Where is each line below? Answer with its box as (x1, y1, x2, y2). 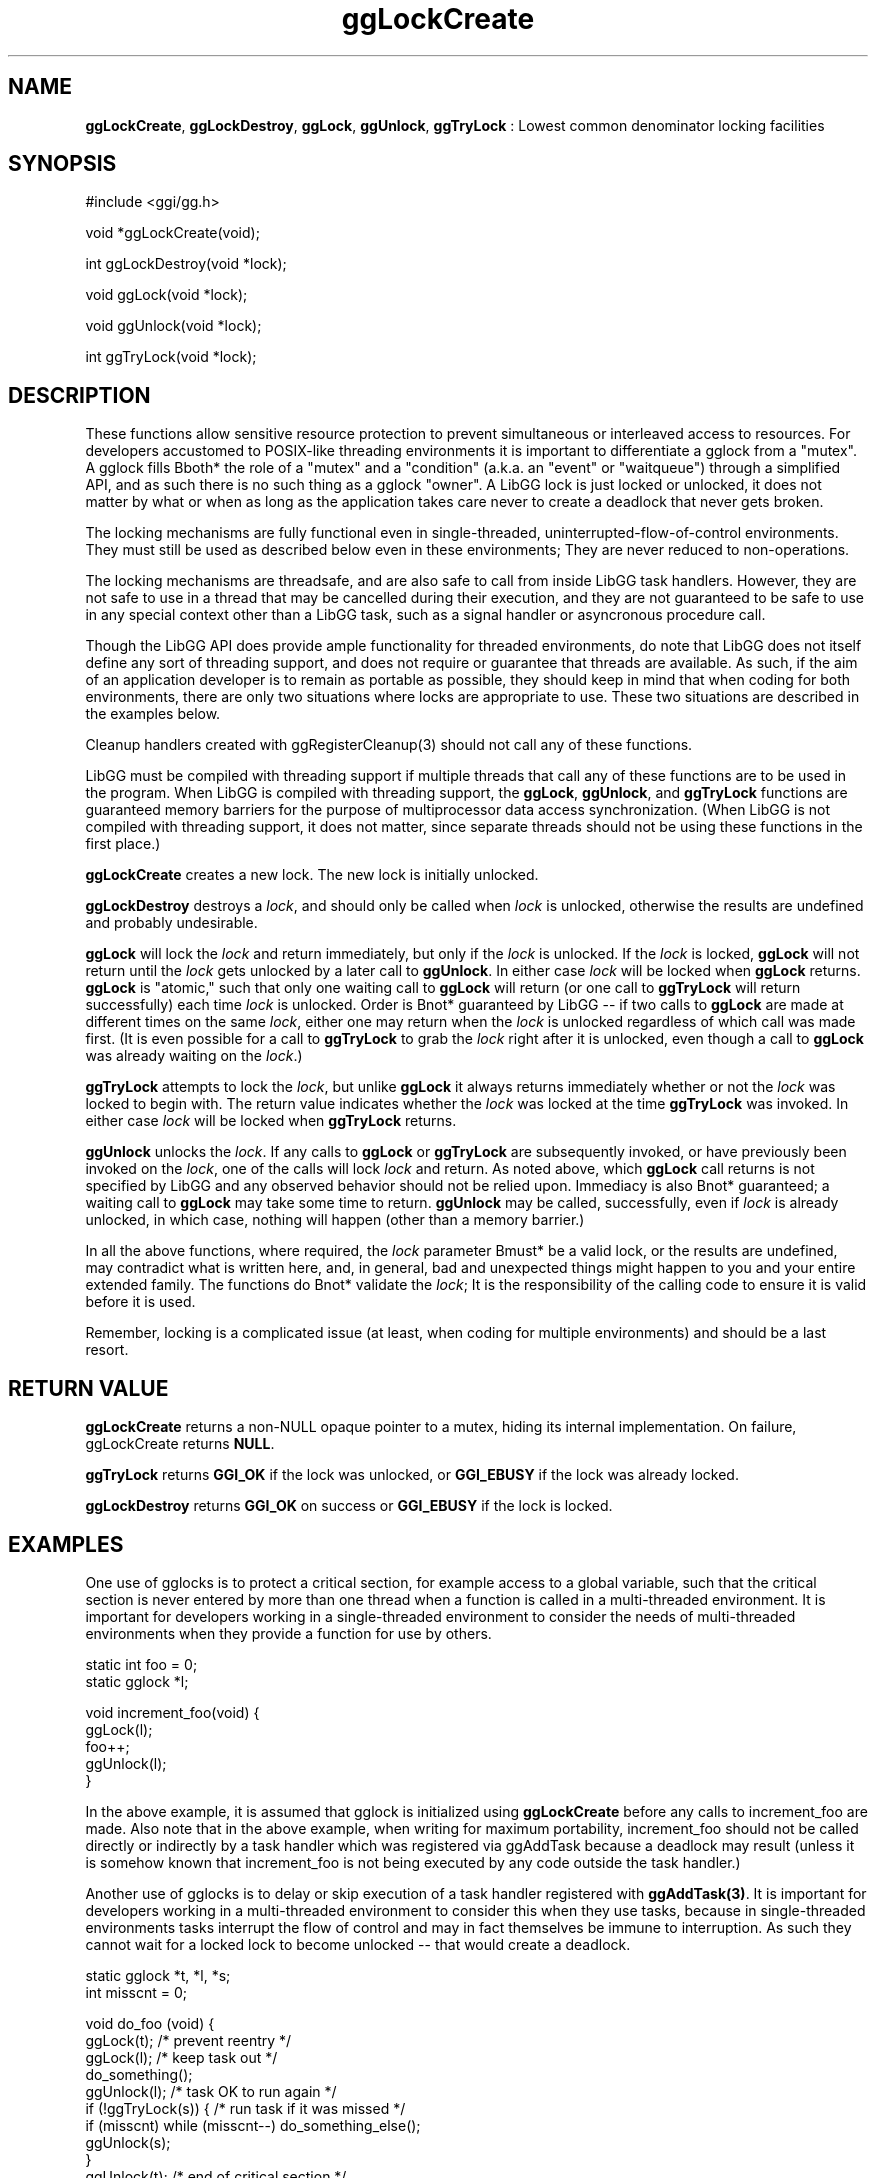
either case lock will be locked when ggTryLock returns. (85, 1112, 457, 1130)
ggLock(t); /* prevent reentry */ (85, 2031, 292, 2049)
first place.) (85, 835, 161, 853)
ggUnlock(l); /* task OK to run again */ (85, 2082, 337, 2100)
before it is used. (85, 1293, 196, 1311)
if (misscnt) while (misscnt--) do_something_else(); (85, 2116, 421, 2134)
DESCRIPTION (8, 382, 151, 408)
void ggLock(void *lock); (85, 286, 248, 304)
